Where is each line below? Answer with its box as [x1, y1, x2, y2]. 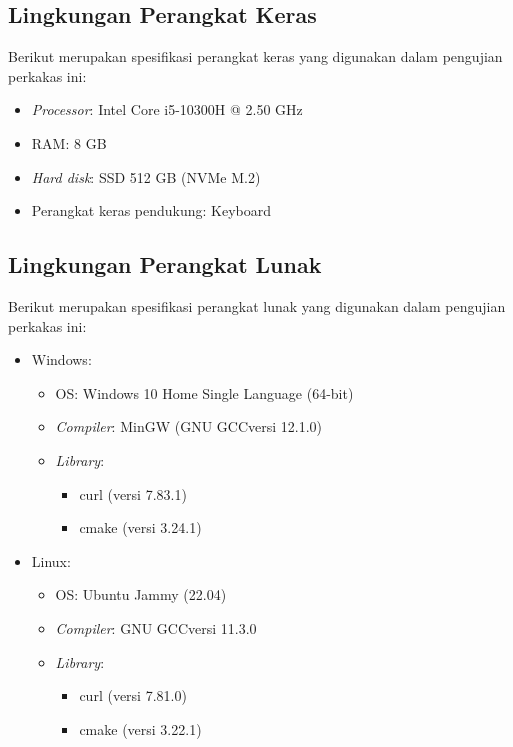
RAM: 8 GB [31, 132, 107, 153]
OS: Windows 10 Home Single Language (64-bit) [55, 382, 354, 403]
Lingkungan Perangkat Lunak [8, 249, 322, 280]
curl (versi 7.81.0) [79, 685, 187, 706]
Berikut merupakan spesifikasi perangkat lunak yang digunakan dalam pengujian [8, 295, 506, 316]
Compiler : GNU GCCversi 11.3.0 [55, 617, 257, 638]
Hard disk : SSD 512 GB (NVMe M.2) [31, 166, 261, 187]
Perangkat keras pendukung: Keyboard [31, 200, 272, 221]
